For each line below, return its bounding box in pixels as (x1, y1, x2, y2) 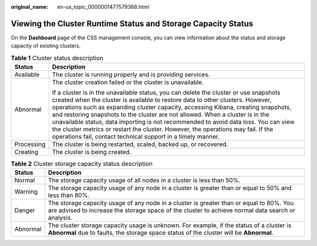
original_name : (11, 4, 49, 10)
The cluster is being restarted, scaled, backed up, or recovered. (52, 140, 228, 149)
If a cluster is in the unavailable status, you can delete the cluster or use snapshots (52, 89, 281, 97)
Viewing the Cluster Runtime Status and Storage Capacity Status (11, 18, 254, 29)
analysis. (48, 214, 73, 222)
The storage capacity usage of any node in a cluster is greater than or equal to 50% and (48, 184, 292, 192)
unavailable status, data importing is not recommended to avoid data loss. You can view (52, 118, 295, 126)
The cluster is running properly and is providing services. (52, 70, 210, 79)
